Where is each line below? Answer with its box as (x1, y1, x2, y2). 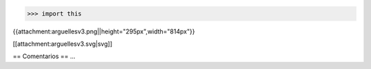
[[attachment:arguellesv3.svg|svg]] (12, 40, 113, 48)
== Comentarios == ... (12, 52, 76, 61)
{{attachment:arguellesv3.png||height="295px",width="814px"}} (12, 27, 195, 36)
